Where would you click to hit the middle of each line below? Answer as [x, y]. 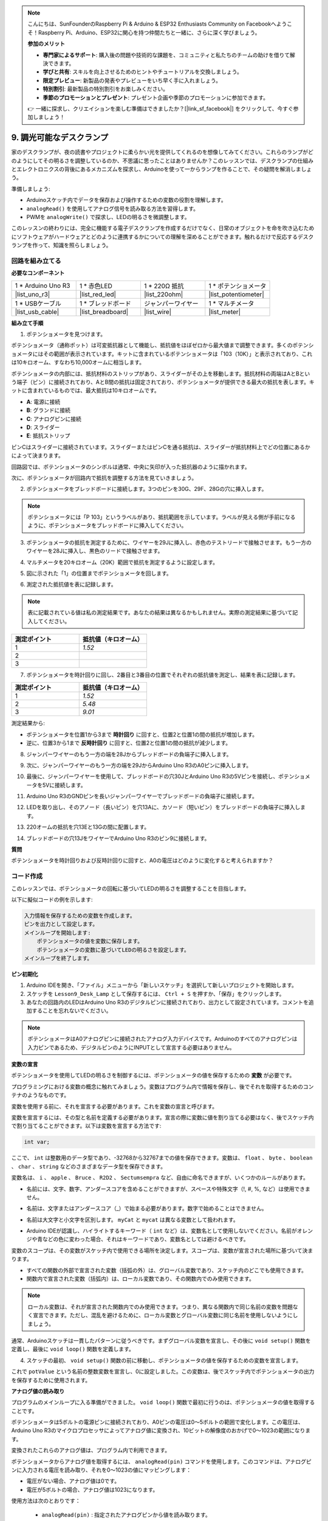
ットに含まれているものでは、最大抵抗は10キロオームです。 [86, 391]
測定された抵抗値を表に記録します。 [71, 585]
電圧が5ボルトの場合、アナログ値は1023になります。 [92, 1489]
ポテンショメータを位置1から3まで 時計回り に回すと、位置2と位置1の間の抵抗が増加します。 [142, 734]
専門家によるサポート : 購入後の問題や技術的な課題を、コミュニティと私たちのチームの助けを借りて [166, 55]
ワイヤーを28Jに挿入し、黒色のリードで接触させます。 [95, 551]
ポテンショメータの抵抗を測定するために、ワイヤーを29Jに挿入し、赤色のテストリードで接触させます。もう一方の [169, 542]
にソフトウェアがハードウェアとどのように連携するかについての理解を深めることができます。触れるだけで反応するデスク [162, 237]
